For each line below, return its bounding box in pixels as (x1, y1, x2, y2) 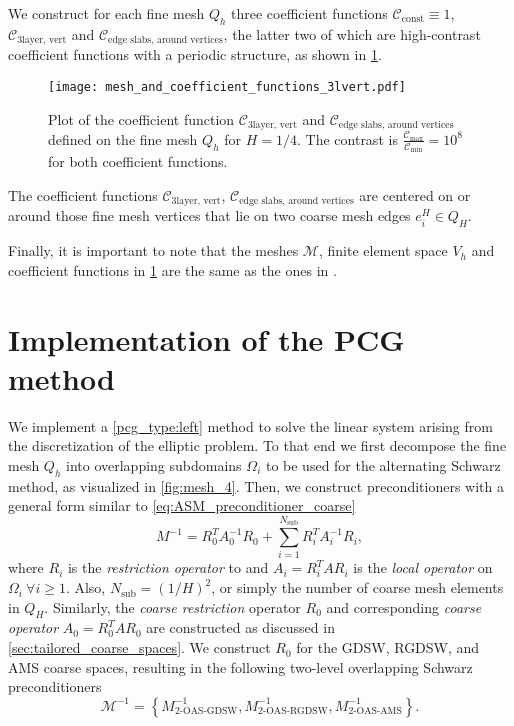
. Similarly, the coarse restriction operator (44, 596, 301, 617)
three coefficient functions (231, 3, 388, 23)
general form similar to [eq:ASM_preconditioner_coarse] (8, 495, 356, 516)
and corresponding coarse (326, 596, 482, 617)
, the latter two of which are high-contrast (223, 23, 481, 44)
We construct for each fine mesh (8, 3, 205, 23)
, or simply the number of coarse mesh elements (211, 577, 504, 598)
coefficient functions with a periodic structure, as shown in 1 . (8, 44, 382, 65)
